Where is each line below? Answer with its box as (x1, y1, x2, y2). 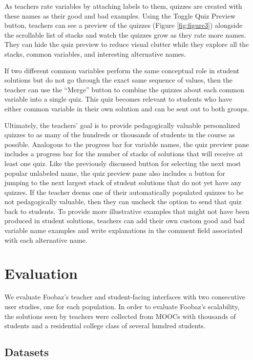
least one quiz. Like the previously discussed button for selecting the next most (4, 158, 241, 168)
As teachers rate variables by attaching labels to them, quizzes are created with (4, 1, 242, 11)
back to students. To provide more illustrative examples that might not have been (4, 206, 250, 216)
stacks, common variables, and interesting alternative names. (4, 48, 186, 59)
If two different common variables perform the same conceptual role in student (4, 65, 240, 75)
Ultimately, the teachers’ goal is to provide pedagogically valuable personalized (4, 120, 240, 130)
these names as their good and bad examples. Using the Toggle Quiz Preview (4, 10, 235, 21)
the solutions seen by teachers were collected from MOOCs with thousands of (4, 311, 236, 321)
